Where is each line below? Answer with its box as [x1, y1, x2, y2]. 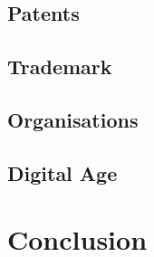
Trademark [7, 52, 112, 81]
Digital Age [7, 158, 118, 186]
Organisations [7, 105, 139, 133]
